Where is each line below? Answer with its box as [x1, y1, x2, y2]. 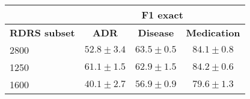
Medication [186, 26, 240, 39]
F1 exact [141, 8, 183, 21]
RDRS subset [10, 26, 75, 39]
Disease [138, 26, 174, 39]
